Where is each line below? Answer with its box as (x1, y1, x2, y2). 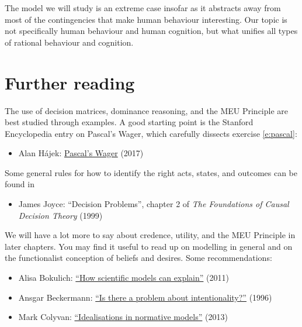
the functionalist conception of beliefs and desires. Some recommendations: (5, 252, 272, 264)
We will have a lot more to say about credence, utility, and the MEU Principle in (5, 229, 296, 241)
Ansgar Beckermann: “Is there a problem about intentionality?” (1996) (18, 291, 272, 303)
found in (5, 178, 34, 190)
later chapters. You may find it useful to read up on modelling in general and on (5, 240, 293, 252)
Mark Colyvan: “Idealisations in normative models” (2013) (18, 311, 228, 323)
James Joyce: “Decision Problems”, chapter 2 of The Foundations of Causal (18, 198, 289, 210)
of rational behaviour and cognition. (5, 36, 134, 48)
